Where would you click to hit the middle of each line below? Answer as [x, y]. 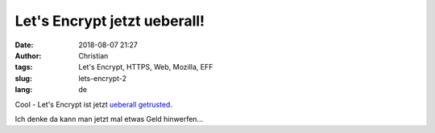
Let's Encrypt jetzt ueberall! [110, 21]
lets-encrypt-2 [102, 78]
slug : [23, 78]
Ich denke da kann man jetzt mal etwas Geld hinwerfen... [109, 119]
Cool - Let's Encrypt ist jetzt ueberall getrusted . [94, 104]
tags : [24, 67]
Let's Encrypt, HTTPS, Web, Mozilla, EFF [146, 67]
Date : [24, 45]
